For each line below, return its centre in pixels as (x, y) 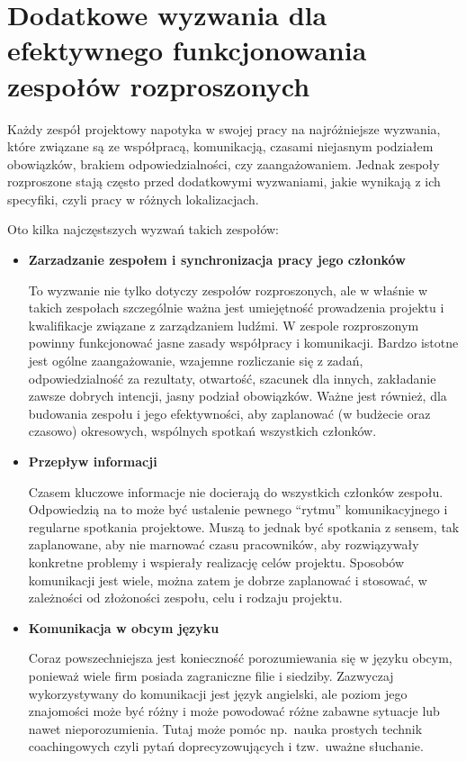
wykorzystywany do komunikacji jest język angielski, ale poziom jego (218, 693)
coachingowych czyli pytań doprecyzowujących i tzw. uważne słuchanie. (226, 746)
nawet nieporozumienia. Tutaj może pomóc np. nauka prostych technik (225, 728)
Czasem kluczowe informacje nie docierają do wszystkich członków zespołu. (236, 491)
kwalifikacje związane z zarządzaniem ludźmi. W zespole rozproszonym (224, 325)
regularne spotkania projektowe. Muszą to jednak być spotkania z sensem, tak (244, 526)
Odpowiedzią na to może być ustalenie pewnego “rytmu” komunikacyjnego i (238, 509)
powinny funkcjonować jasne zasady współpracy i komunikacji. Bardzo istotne (243, 343)
